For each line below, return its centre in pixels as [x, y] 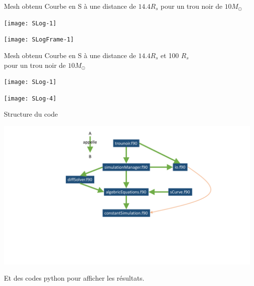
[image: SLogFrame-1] [39, 40]
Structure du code [31, 114]
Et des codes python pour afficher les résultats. [74, 278]
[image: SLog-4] [30, 98]
